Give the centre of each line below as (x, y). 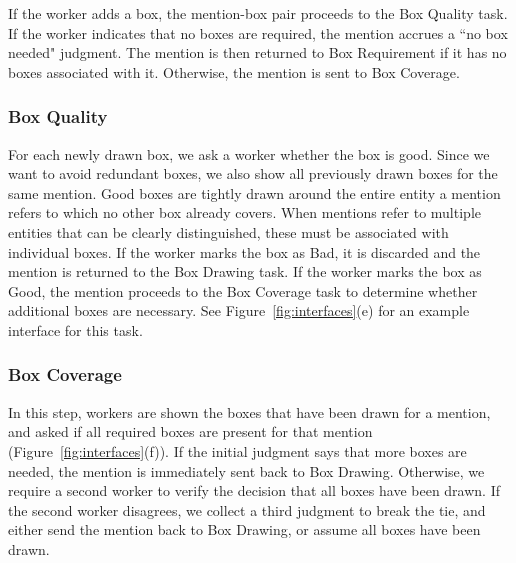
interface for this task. (75, 329)
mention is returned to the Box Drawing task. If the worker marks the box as (245, 271)
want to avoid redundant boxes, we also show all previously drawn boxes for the (253, 173)
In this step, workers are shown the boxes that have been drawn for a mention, (249, 411)
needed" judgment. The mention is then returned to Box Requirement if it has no (257, 52)
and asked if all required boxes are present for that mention (190, 431)
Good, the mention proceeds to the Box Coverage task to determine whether (243, 290)
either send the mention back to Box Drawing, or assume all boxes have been (244, 529)
